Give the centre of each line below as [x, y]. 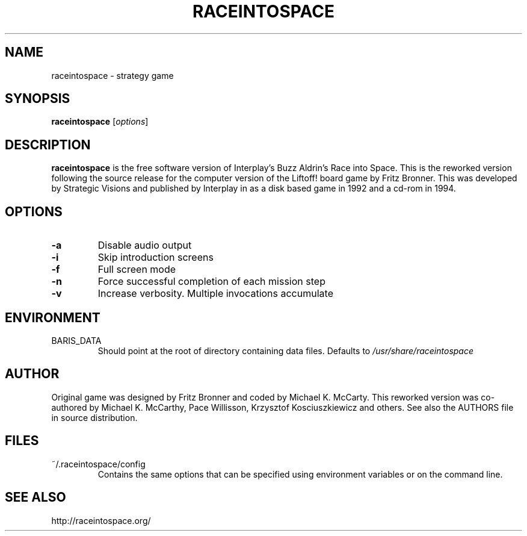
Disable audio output [145, 245]
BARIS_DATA [76, 340]
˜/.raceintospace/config [98, 464]
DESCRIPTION [48, 145]
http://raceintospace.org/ [101, 520]
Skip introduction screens [156, 257]
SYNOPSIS [38, 99]
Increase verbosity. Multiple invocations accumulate [215, 294]
